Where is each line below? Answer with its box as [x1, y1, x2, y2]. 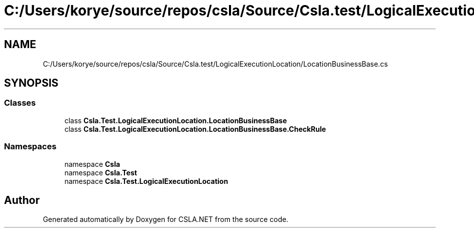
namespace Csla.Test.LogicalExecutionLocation [64, 176, 228, 185]
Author [4, 193, 40, 206]
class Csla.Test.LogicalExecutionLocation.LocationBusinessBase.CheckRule [64, 124, 326, 133]
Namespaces [4, 141, 57, 152]
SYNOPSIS [4, 77, 59, 90]
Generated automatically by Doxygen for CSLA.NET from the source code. [43, 215, 289, 224]
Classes [4, 98, 36, 108]
